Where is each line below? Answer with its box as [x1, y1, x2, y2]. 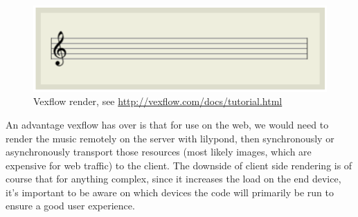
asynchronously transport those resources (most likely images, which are [6, 144, 312, 159]
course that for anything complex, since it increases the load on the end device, [6, 171, 341, 186]
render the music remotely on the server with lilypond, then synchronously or [6, 131, 334, 145]
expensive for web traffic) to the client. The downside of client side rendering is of [6, 158, 352, 172]
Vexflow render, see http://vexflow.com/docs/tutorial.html [33, 94, 283, 108]
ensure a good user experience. [6, 198, 135, 213]
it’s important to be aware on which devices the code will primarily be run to [6, 185, 334, 199]
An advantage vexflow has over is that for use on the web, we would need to [6, 117, 329, 131]
